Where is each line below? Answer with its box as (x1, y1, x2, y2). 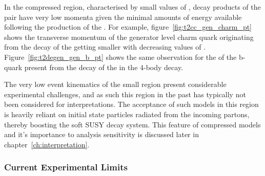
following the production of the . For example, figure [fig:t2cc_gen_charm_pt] (4, 21, 252, 32)
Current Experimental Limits (4, 161, 128, 173)
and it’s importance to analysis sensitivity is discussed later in (4, 129, 199, 140)
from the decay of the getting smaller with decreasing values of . (4, 41, 206, 52)
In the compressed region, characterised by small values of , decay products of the (4, 2, 261, 12)
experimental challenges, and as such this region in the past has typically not (4, 89, 246, 99)
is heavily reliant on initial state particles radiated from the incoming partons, (4, 108, 250, 119)
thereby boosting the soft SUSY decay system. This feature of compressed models (4, 119, 261, 129)
